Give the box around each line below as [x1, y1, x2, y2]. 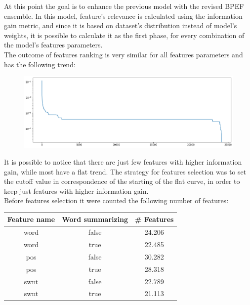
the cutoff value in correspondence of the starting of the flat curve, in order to [4, 176, 240, 186]
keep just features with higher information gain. [4, 185, 149, 196]
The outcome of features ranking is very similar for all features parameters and [4, 49, 243, 59]
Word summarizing [62, 214, 128, 224]
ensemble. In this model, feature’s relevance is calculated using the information [4, 10, 243, 21]
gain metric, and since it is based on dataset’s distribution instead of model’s [4, 20, 237, 31]
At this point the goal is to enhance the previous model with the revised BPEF [4, 1, 244, 11]
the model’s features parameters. [4, 40, 103, 50]
